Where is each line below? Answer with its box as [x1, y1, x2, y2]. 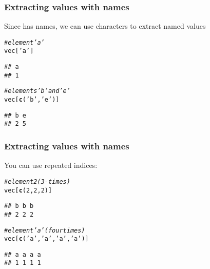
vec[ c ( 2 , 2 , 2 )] [4, 186, 52, 194]
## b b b [4, 202, 34, 210]
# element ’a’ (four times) [4, 226, 85, 234]
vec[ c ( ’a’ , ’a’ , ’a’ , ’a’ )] [4, 235, 89, 243]
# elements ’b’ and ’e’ [4, 87, 70, 95]
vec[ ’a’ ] [4, 47, 34, 55]
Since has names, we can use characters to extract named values [4, 21, 206, 31]
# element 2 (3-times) [4, 178, 70, 185]
